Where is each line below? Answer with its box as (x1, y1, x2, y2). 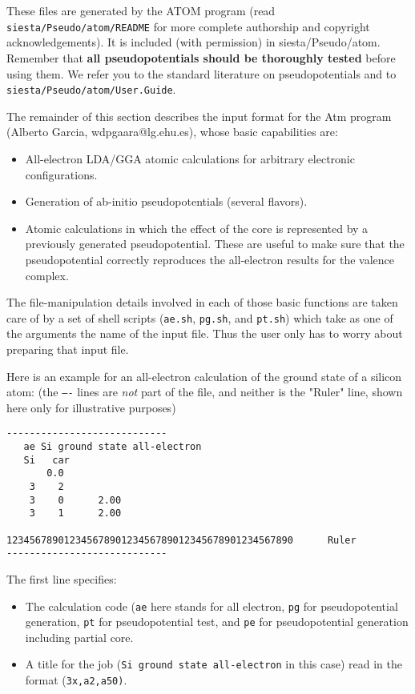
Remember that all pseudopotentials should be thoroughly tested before (6, 49, 396, 66)
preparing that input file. (6, 340, 129, 357)
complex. (25, 267, 69, 283)
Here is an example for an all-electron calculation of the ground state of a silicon (6, 367, 402, 384)
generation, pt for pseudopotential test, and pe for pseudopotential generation (25, 613, 409, 630)
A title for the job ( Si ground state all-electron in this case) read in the (25, 656, 402, 672)
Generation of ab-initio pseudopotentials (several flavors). (25, 193, 308, 210)
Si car (23, 454, 70, 466)
